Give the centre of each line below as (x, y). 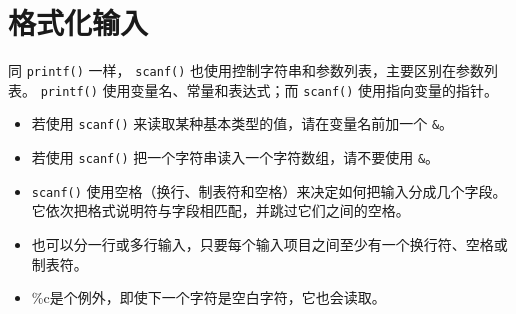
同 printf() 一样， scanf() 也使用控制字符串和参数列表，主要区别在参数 (246, 70)
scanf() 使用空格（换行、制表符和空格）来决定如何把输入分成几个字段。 (269, 190)
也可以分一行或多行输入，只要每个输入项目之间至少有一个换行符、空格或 (269, 244)
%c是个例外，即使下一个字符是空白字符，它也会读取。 (208, 297)
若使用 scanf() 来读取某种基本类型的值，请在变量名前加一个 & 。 (242, 123)
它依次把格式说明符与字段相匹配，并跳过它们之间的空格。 (220, 210)
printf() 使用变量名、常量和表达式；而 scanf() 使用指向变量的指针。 (269, 89)
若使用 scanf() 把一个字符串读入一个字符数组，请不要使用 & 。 (235, 157)
